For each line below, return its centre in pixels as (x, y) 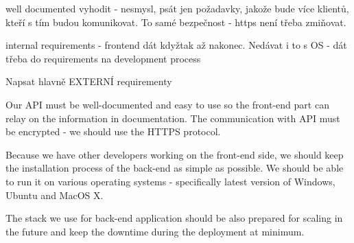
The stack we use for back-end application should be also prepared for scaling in (174, 218)
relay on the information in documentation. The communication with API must (173, 118)
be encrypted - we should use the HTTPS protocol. (113, 131)
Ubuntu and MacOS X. (55, 195)
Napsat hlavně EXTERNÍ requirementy (89, 81)
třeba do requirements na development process (103, 58)
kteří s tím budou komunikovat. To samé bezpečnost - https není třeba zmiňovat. (176, 22)
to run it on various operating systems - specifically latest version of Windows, (170, 181)
